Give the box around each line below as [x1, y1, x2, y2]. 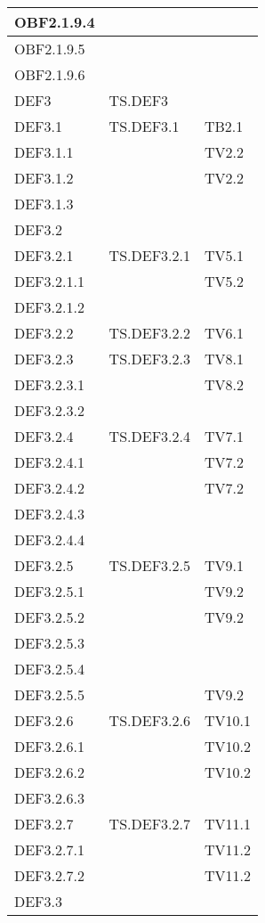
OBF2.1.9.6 [14, 64, 85, 85]
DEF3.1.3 [14, 193, 74, 214]
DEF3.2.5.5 [14, 684, 84, 705]
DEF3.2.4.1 [14, 452, 84, 472]
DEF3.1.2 [14, 167, 74, 188]
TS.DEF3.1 [108, 116, 180, 136]
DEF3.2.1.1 [14, 271, 84, 291]
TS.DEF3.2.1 [108, 245, 190, 265]
